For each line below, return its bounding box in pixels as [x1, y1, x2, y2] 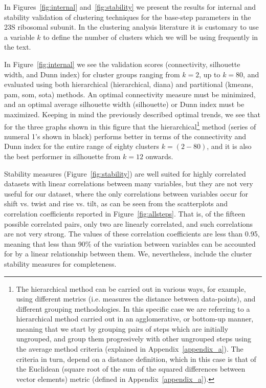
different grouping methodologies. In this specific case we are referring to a [16, 303, 250, 314]
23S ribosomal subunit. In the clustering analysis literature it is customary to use [4, 21, 259, 32]
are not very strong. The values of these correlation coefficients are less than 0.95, [4, 228, 260, 239]
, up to [199, 69, 220, 79]
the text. [4, 41, 31, 52]
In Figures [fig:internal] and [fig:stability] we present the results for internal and [4, 2, 256, 12]
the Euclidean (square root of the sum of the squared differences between [16, 363, 246, 374]
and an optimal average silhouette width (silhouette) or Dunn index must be [4, 99, 245, 110]
